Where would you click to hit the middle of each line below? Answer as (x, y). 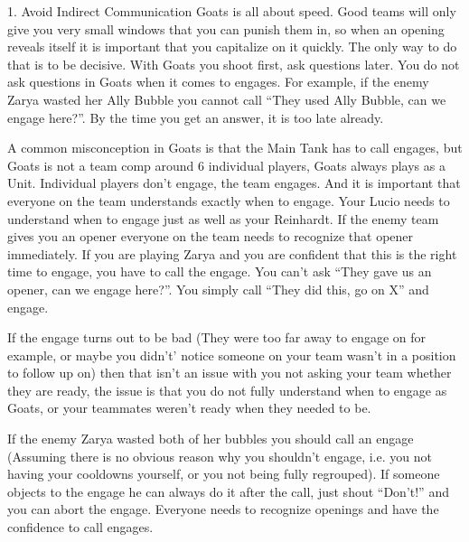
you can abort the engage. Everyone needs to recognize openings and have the (223, 509)
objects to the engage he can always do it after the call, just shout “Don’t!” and (228, 491)
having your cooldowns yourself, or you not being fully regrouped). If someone (224, 474)
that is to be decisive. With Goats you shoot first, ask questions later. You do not (234, 64)
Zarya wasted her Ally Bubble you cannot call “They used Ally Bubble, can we (227, 99)
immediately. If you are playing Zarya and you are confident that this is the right (232, 253)
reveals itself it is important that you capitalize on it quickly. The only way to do (232, 47)
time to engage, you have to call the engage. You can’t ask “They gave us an (220, 271)
